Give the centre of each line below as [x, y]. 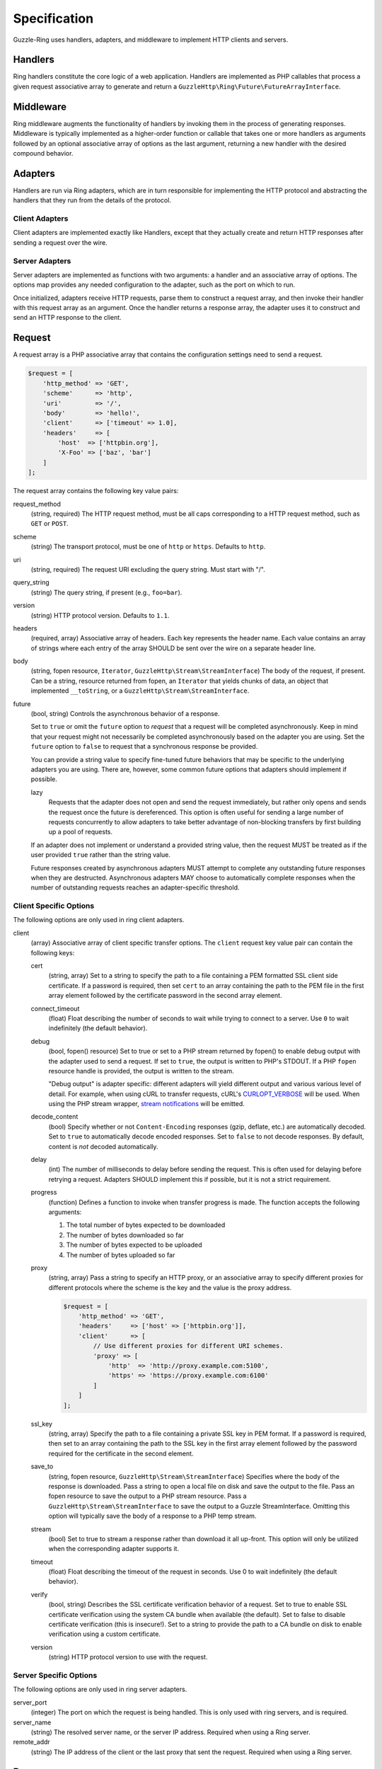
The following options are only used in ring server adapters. [100, 1689]
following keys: [53, 952]
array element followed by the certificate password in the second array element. [165, 996]
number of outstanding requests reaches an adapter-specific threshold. [135, 887]
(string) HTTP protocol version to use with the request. [128, 1657]
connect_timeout [55, 1008]
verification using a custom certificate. [104, 1634]
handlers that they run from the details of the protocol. [92, 200]
